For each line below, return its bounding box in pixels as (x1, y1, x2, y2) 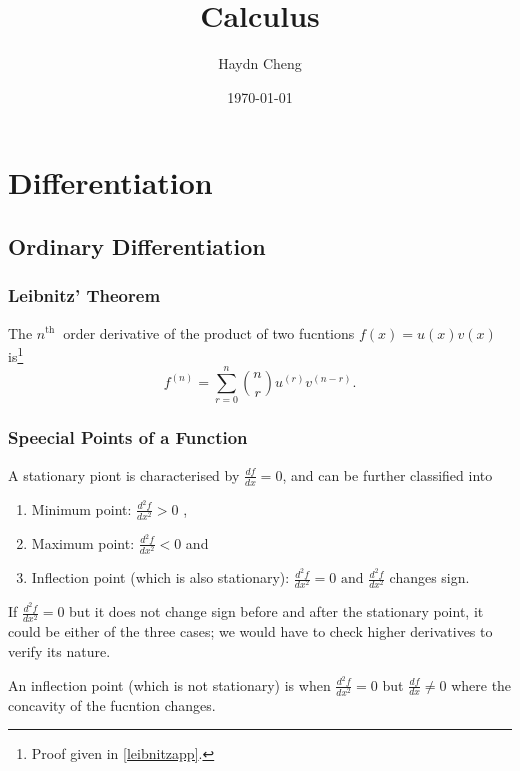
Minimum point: (31, 498, 132, 519)
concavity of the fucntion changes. (8, 694, 216, 715)
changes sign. (389, 567, 470, 588)
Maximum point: (31, 532, 135, 553)
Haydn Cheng (218, 53, 302, 74)
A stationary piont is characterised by (8, 464, 240, 485)
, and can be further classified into (282, 464, 493, 485)
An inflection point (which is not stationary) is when (8, 674, 331, 695)
